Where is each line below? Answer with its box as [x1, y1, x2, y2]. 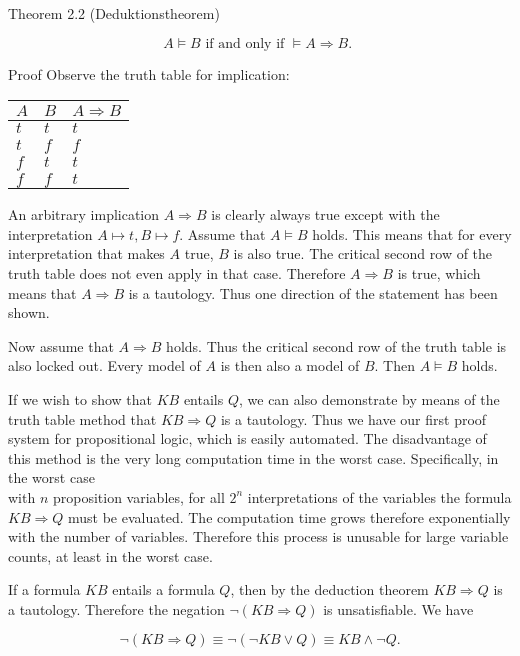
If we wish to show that [8, 388, 153, 409]
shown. [8, 302, 50, 323]
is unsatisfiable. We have [323, 598, 474, 619]
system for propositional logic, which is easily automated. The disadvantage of [8, 428, 487, 449]
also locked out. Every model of [8, 355, 201, 376]
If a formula [8, 579, 81, 600]
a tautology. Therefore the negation [8, 598, 225, 619]
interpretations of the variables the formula [247, 486, 512, 507]
